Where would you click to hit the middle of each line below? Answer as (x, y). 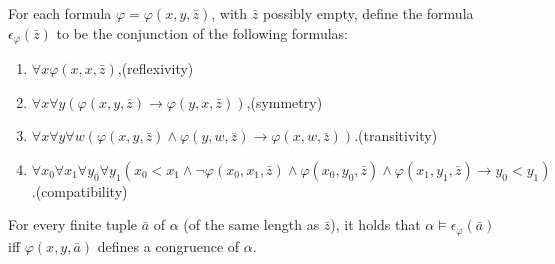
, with (229, 13)
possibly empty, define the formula (368, 13)
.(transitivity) (396, 135)
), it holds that (375, 224)
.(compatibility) (79, 190)
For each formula (60, 13)
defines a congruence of (168, 245)
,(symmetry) (284, 101)
